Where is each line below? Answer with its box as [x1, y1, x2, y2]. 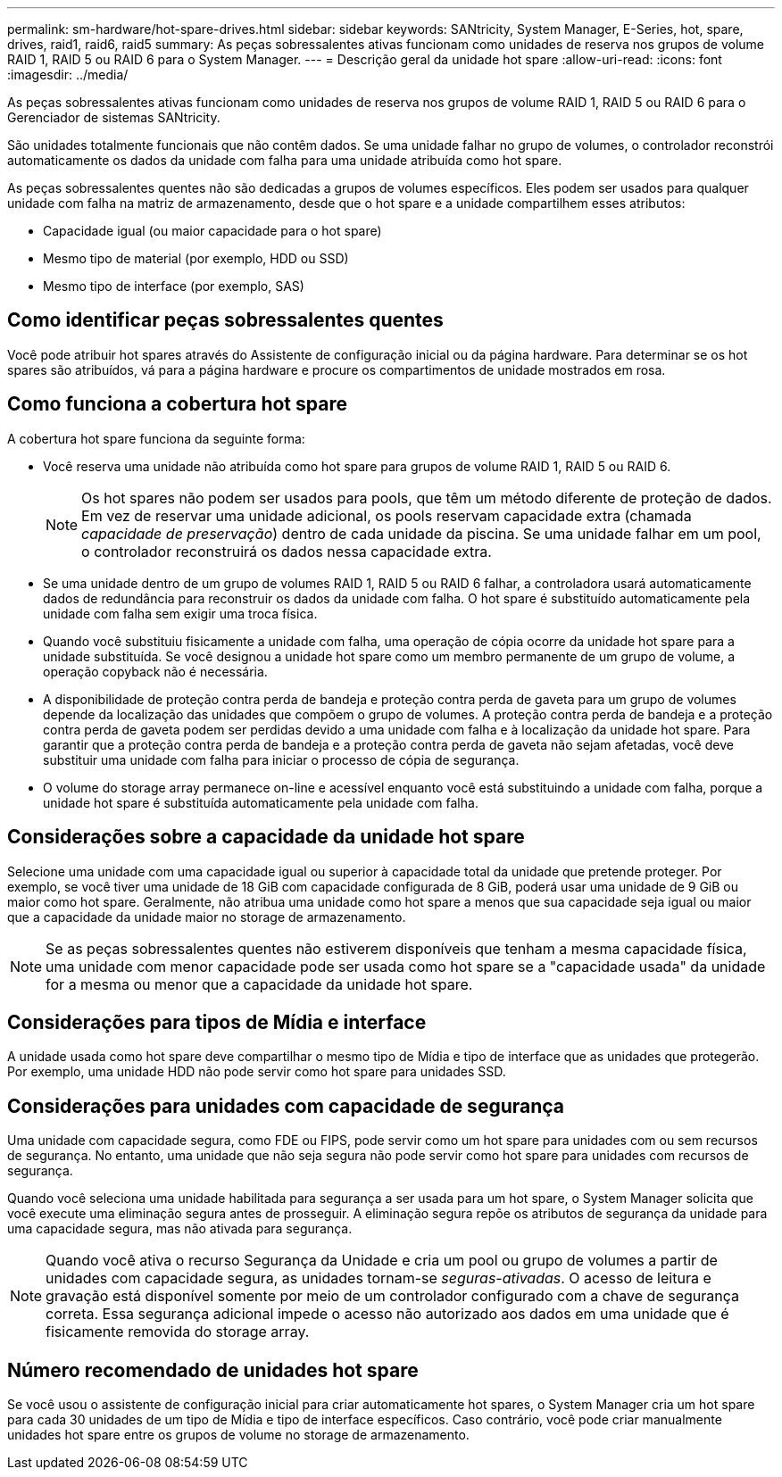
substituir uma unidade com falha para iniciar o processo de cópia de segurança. [43, 751, 520, 768]
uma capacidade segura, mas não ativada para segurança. [7, 1221, 353, 1237]
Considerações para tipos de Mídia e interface [7, 1010, 427, 1033]
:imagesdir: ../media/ [7, 67, 129, 82]
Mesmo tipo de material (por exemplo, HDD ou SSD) [43, 251, 349, 266]
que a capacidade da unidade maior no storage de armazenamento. [7, 909, 406, 925]
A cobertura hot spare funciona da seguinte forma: [7, 430, 305, 446]
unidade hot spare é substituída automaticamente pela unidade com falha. [43, 794, 478, 810]
